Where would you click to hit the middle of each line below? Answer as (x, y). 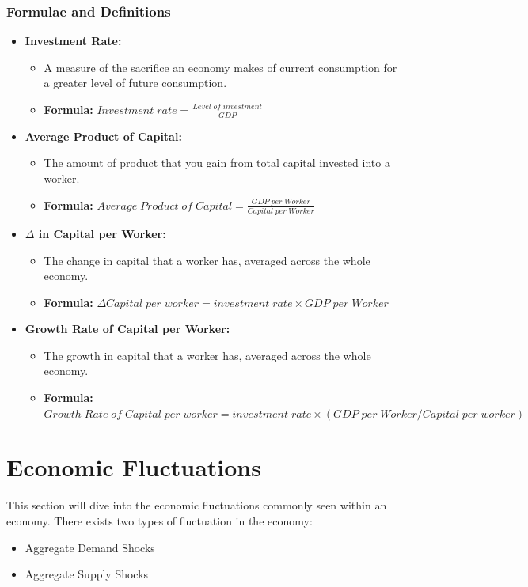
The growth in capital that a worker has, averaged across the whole (207, 355)
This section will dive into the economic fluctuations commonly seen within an (197, 505)
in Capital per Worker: (102, 233)
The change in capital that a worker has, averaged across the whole (207, 260)
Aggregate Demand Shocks (90, 547)
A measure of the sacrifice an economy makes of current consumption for (220, 67)
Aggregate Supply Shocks (87, 574)
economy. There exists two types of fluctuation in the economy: (160, 520)
